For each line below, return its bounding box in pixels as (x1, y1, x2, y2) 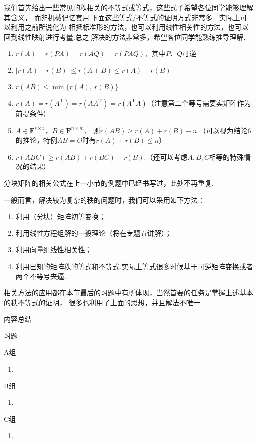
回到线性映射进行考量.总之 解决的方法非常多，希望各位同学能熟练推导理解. (4, 31, 246, 42)
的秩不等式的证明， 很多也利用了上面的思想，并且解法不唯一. (4, 297, 202, 307)
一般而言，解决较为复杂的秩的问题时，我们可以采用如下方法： (4, 194, 205, 205)
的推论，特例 (15, 135, 57, 145)
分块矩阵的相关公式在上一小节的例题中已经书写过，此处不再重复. (4, 177, 214, 188)
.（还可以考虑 (144, 151, 188, 162)
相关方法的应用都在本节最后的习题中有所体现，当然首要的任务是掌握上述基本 (4, 287, 253, 298)
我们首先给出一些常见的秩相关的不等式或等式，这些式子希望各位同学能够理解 (4, 2, 253, 12)
